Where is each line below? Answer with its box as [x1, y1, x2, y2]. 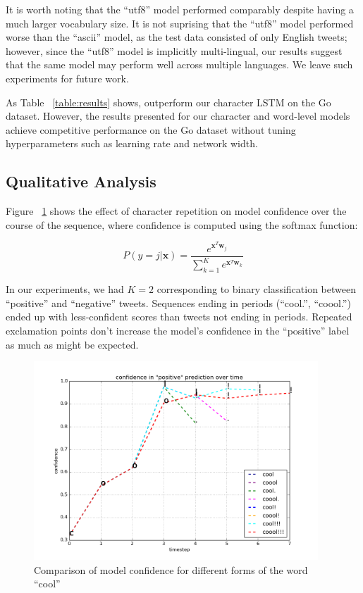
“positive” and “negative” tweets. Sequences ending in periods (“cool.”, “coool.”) [6, 295, 351, 310]
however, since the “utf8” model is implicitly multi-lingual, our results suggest [6, 43, 343, 58]
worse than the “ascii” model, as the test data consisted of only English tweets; [6, 30, 347, 44]
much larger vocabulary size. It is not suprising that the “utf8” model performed [6, 15, 354, 30]
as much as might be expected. [6, 337, 139, 351]
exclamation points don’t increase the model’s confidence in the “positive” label [6, 323, 350, 337]
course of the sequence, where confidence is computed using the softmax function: [6, 217, 358, 232]
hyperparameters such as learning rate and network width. [6, 136, 258, 151]
